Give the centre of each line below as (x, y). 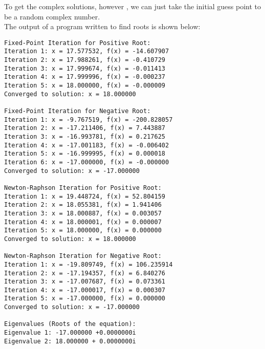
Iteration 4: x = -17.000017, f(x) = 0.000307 (85, 290)
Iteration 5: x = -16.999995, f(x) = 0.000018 (85, 154)
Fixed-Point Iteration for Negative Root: (78, 111)
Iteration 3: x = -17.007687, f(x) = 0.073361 (85, 282)
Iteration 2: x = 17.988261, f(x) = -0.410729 (85, 60)
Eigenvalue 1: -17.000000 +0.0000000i (70, 333)
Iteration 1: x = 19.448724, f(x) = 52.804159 (85, 196)
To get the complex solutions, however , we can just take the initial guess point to (133, 6)
